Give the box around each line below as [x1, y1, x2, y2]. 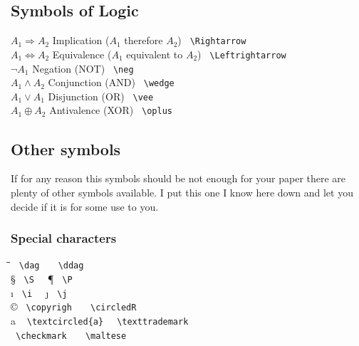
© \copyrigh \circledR [11, 299, 137, 314]
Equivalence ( [52, 46, 112, 61]
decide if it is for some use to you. [11, 199, 159, 214]
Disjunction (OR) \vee [48, 88, 154, 103]
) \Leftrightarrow [197, 46, 286, 61]
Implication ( [52, 33, 110, 48]
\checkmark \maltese [16, 330, 127, 341]
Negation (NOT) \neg [32, 61, 134, 75]
